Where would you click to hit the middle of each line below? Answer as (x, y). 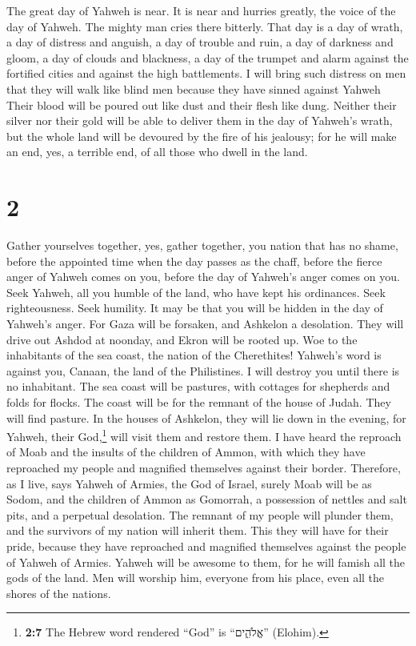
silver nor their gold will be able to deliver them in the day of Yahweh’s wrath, (200, 120)
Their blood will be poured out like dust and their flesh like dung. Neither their (202, 104)
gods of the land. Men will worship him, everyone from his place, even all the (196, 578)
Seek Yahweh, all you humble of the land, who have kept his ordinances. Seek (196, 292)
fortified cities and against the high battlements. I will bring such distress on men (206, 73)
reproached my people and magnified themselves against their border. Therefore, (204, 468)
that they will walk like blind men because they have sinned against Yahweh (194, 88)
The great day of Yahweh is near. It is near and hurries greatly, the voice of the (201, 10)
